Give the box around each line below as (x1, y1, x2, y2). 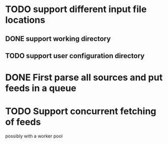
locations (5, 14, 46, 26)
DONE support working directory (5, 34, 111, 43)
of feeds (5, 116, 41, 128)
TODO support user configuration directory (5, 52, 145, 60)
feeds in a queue (5, 82, 77, 94)
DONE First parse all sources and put (5, 72, 163, 83)
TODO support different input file (5, 4, 147, 15)
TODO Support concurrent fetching (5, 106, 156, 117)
